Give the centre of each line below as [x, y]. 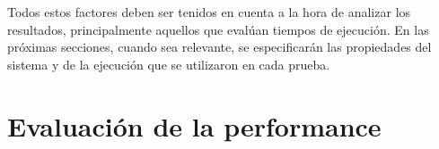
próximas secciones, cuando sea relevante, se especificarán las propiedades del [219, 47]
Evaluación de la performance [194, 125]
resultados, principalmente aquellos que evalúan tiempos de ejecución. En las [218, 29]
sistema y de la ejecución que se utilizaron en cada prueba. [169, 64]
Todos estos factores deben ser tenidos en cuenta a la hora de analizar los [209, 12]
